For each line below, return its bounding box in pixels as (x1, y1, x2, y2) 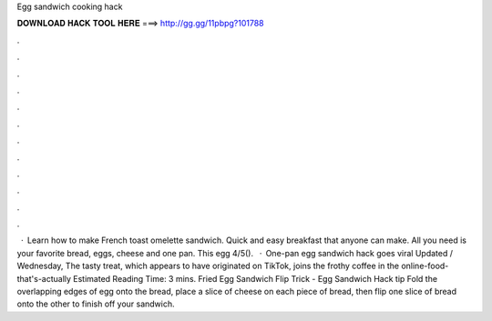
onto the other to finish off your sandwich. (16, 298, 175, 309)
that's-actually (16, 273, 72, 284)
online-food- (401, 260, 449, 272)
